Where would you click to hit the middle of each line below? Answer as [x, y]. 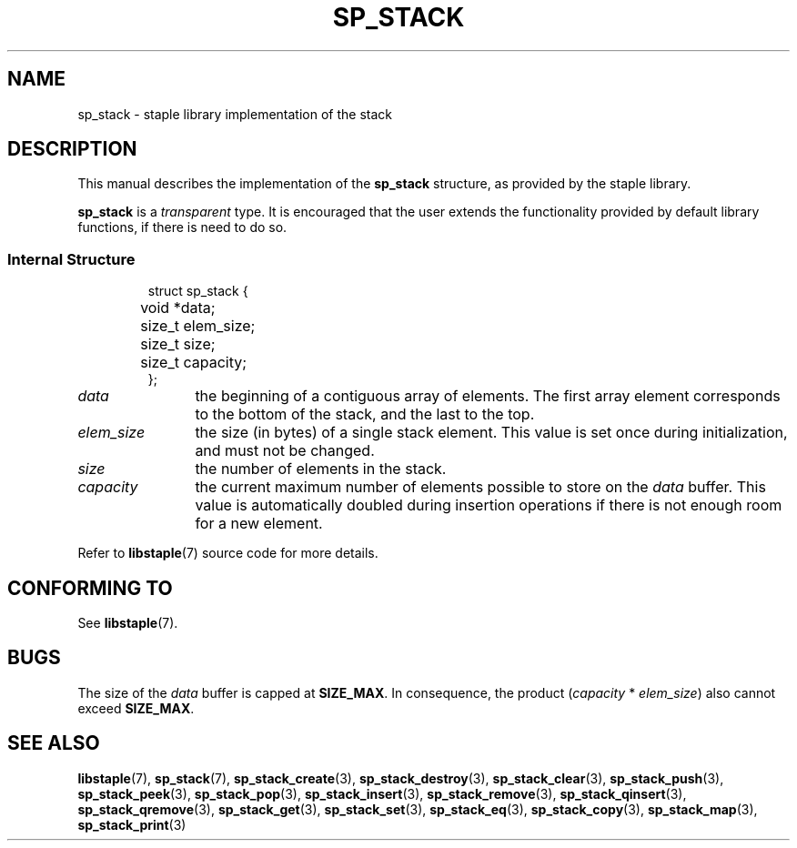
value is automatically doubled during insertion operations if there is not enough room [489, 505]
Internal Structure [71, 259]
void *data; [178, 308]
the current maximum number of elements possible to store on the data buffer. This [480, 487]
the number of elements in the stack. [321, 469]
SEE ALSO [54, 743]
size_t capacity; [194, 363]
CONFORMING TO [90, 588]
